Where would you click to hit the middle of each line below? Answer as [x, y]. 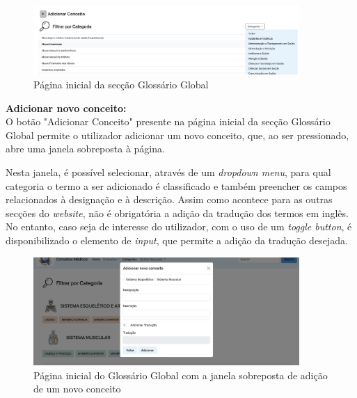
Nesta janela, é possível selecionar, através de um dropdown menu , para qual [168, 172]
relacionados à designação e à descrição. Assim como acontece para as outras [169, 199]
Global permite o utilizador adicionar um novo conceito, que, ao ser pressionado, [177, 135]
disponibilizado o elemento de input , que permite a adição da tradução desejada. [177, 240]
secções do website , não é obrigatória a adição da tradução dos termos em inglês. [177, 213]
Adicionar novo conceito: [66, 108]
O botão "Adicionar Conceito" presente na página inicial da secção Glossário [168, 121]
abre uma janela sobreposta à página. [85, 149]
